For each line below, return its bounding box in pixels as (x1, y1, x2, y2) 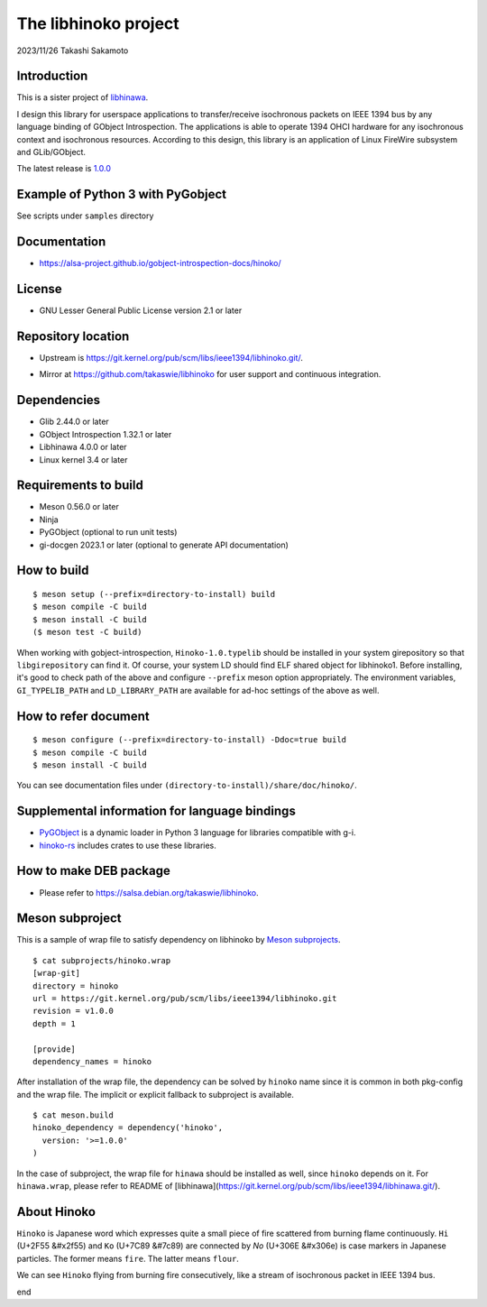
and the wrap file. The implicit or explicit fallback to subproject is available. (16, 1089, 295, 1100)
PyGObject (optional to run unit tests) (39, 527, 178, 538)
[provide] (32, 1044, 76, 1054)
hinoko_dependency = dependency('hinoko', (32, 1123, 224, 1133)
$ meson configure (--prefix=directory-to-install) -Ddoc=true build (32, 735, 347, 745)
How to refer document (16, 708, 150, 723)
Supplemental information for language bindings (16, 804, 297, 819)
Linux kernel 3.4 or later (39, 454, 128, 465)
